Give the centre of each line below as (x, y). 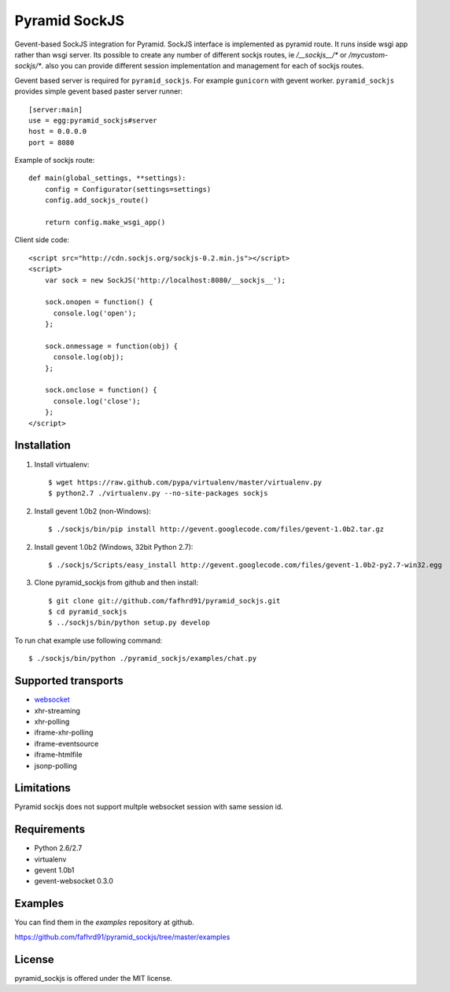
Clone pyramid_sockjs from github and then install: (116, 583)
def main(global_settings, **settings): (107, 178)
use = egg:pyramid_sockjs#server (93, 120)
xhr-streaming (57, 710)
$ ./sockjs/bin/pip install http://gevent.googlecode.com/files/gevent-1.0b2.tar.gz (216, 529)
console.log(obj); (89, 357)
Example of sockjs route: (55, 160)
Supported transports (69, 681)
